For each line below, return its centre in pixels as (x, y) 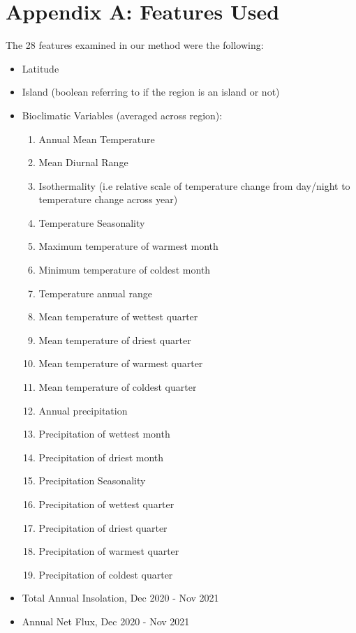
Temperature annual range (95, 293)
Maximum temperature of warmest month (128, 246)
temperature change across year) (108, 199)
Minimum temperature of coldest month (125, 270)
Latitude (40, 68)
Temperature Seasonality (92, 222)
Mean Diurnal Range (83, 162)
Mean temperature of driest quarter (115, 340)
